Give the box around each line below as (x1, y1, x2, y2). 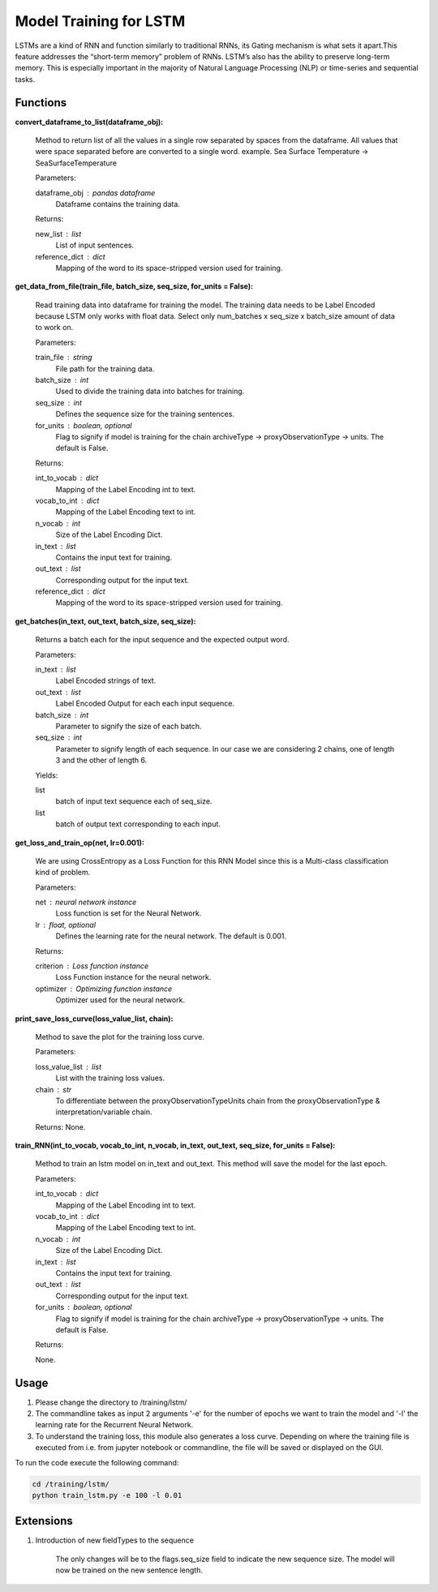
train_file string (35, 353, 92, 363)
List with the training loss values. (55, 1073, 165, 1083)
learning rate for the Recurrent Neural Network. (35, 1420, 194, 1430)
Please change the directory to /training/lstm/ (35, 1397, 187, 1407)
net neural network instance (35, 897, 137, 908)
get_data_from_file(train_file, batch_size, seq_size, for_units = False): (15, 281, 254, 291)
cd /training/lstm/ (32, 1479, 109, 1488)
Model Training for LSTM (15, 12, 186, 30)
